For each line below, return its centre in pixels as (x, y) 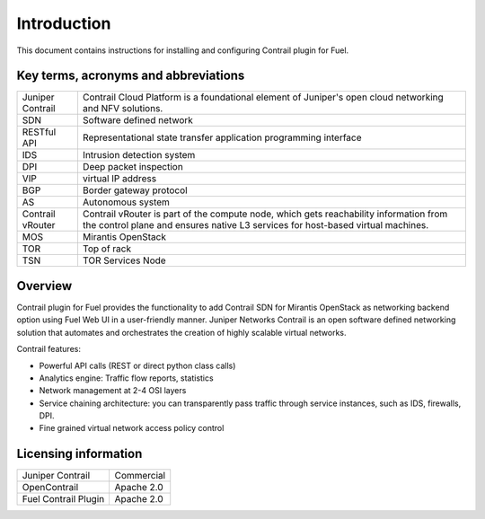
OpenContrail (50, 488)
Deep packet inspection (132, 167)
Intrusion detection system (139, 155)
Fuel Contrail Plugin (63, 499)
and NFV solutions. (123, 109)
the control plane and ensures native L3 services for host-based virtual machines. (256, 225)
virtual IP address (119, 179)
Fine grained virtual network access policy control (132, 428)
